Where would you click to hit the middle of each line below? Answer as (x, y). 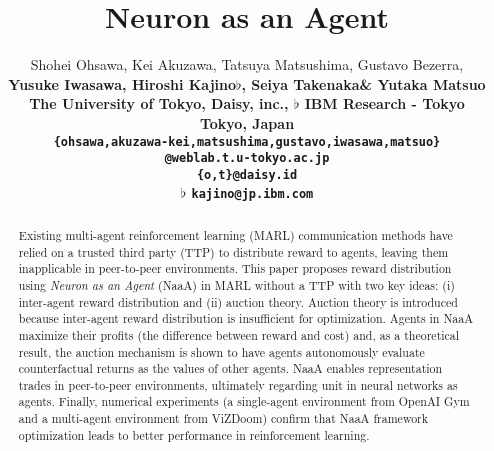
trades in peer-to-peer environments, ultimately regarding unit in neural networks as (238, 384)
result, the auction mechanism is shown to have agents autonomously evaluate (221, 351)
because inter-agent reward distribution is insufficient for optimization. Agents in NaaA (246, 318)
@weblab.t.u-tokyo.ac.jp (247, 158)
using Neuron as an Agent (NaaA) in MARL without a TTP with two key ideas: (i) (236, 284)
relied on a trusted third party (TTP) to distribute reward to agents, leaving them (233, 251)
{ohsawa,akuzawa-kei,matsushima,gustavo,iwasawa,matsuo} (247, 141)
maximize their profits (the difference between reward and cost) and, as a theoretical (239, 334)
